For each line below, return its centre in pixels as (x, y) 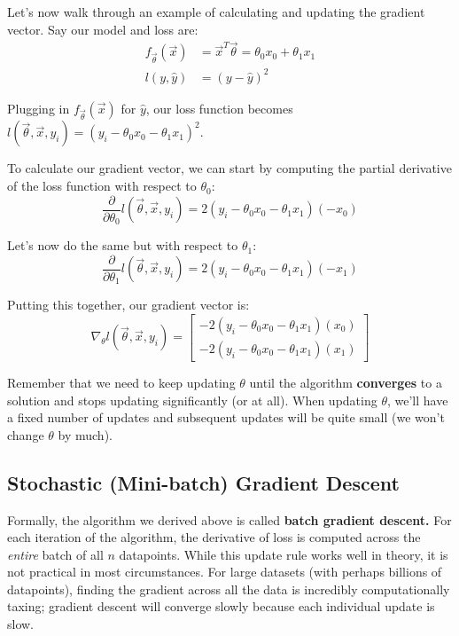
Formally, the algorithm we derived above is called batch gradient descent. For (229, 519)
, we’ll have (417, 400)
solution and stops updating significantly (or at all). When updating (192, 400)
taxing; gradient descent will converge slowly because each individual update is (221, 606)
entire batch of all (55, 554)
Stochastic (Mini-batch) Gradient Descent (203, 482)
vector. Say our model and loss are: (103, 29)
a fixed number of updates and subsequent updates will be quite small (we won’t (226, 417)
